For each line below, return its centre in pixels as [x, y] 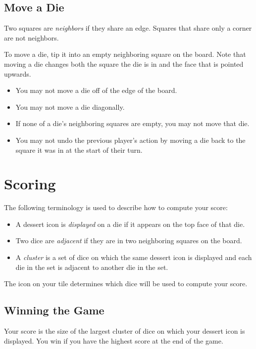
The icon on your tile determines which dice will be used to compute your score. [126, 284]
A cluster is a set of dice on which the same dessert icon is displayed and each [134, 257]
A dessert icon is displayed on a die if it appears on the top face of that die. [130, 224]
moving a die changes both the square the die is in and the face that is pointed [124, 64]
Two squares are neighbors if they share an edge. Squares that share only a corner [128, 28]
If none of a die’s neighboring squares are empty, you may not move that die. [132, 123]
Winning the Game [54, 310]
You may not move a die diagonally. [70, 107]
